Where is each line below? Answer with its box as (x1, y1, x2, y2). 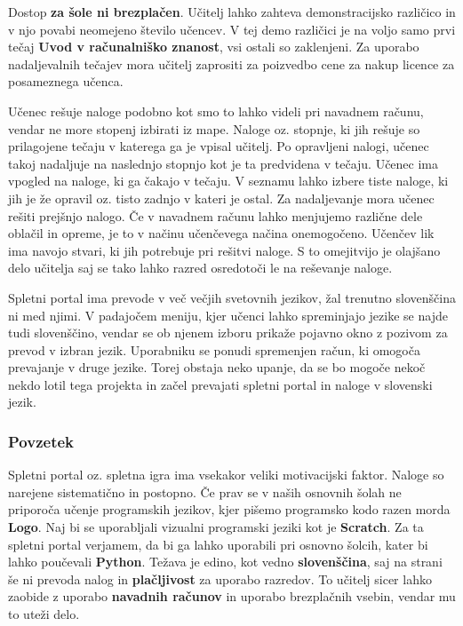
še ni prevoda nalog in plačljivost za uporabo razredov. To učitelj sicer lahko (8, 569, 432, 588)
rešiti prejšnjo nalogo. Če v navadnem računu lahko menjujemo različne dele (8, 206, 423, 225)
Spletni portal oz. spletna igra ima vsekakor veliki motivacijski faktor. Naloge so (8, 465, 444, 484)
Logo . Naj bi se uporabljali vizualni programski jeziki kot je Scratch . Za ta (8, 518, 424, 536)
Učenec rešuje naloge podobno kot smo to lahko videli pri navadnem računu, (8, 101, 424, 120)
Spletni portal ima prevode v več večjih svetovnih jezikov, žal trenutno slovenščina (8, 288, 456, 306)
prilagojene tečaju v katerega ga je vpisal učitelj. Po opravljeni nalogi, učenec (8, 137, 429, 155)
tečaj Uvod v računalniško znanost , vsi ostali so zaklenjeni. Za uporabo (8, 37, 419, 56)
